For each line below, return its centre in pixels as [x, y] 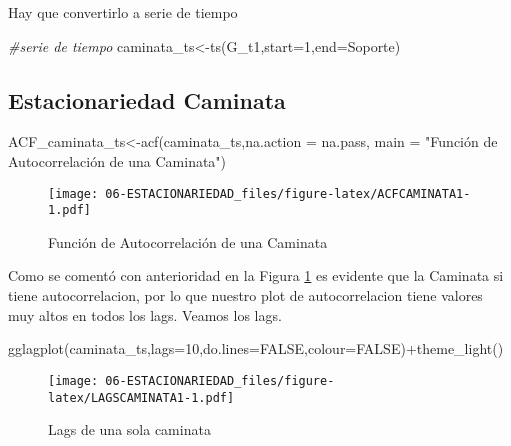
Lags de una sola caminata [129, 429]
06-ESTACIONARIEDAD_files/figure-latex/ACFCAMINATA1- [288, 193]
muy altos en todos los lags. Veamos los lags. [145, 314]
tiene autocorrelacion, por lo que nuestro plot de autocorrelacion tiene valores [245, 295]
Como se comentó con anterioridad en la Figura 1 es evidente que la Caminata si [256, 275]
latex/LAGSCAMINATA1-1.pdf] [141, 397]
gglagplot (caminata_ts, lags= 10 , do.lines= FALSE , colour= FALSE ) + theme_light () [256, 348]
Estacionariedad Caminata [147, 99]
